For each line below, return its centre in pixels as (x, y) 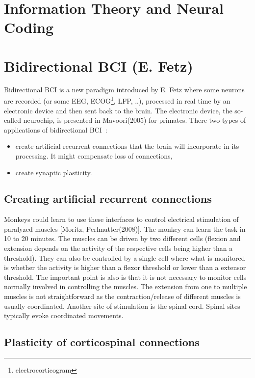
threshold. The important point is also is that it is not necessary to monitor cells (125, 277)
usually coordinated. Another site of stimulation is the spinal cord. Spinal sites (122, 306)
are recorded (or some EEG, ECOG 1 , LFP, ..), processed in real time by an (117, 100)
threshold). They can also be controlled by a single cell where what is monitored (125, 257)
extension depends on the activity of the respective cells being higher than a (118, 248)
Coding (29, 27)
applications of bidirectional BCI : (56, 129)
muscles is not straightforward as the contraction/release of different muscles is (122, 296)
